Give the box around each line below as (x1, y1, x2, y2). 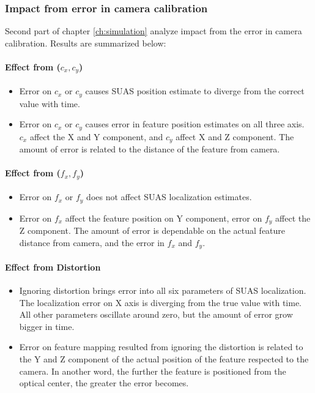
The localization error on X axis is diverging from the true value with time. (19, 296, 302, 309)
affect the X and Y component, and (29, 130, 163, 143)
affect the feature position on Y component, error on (65, 211, 262, 224)
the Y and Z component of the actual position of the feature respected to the (19, 352, 309, 365)
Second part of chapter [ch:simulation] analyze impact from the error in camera (5, 24, 302, 37)
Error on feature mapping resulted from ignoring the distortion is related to (19, 340, 303, 353)
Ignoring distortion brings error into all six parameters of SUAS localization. (19, 284, 306, 297)
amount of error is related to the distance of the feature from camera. (19, 143, 280, 155)
